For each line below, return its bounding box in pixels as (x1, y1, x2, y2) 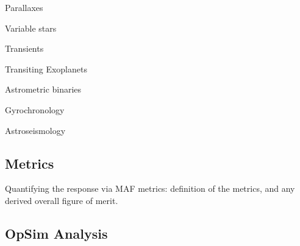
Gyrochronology (5, 103, 65, 116)
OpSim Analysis (5, 223, 108, 242)
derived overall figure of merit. (5, 194, 118, 206)
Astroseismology (5, 124, 66, 136)
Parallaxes (5, 1, 43, 13)
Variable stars (5, 21, 57, 34)
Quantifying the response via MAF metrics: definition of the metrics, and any (5, 182, 295, 195)
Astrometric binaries (5, 83, 82, 96)
